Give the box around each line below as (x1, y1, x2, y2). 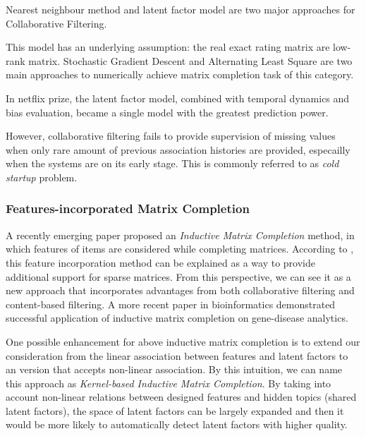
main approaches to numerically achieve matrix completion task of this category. (6, 67, 354, 82)
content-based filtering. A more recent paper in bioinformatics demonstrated (6, 296, 336, 311)
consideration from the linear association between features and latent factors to (6, 348, 348, 363)
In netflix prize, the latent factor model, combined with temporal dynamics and (6, 90, 350, 105)
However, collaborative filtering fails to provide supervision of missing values (6, 128, 336, 143)
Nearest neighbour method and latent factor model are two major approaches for (6, 2, 355, 16)
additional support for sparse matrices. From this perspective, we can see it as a (6, 269, 351, 284)
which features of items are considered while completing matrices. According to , (6, 241, 354, 256)
